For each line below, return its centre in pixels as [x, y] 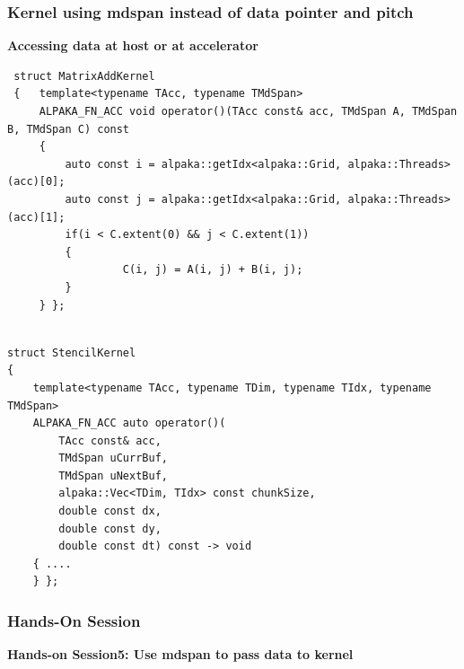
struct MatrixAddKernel [84, 76]
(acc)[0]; [36, 182]
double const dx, [110, 511]
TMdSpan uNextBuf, [113, 475]
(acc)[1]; [36, 217]
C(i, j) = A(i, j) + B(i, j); [213, 270]
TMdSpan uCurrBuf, [113, 458]
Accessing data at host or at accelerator [133, 45]
